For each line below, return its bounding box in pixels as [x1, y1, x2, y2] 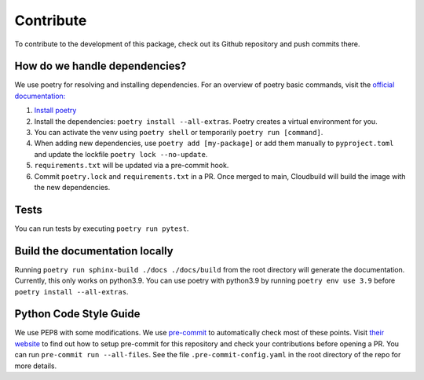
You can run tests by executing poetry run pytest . [14, 224, 189, 233]
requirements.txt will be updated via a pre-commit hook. [34, 161, 229, 170]
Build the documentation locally [14, 244, 174, 258]
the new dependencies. [34, 182, 111, 192]
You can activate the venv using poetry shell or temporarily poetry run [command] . [34, 128, 323, 137]
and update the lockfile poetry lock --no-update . [34, 149, 208, 159]
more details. [14, 361, 57, 371]
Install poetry [34, 106, 77, 115]
